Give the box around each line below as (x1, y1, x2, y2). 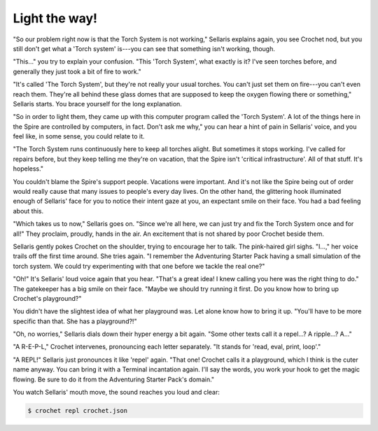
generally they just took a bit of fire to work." (13, 67, 141, 76)
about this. (13, 206, 44, 215)
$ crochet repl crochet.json (27, 407, 128, 415)
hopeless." (13, 164, 44, 173)
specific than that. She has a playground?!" (13, 317, 137, 325)
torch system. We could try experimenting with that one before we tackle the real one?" (13, 262, 265, 270)
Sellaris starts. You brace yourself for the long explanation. (13, 99, 182, 108)
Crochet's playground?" (13, 294, 82, 302)
